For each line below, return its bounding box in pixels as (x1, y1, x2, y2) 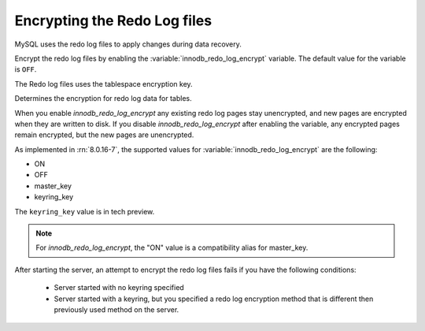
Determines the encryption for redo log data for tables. (14, 94, 192, 103)
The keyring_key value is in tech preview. (14, 206, 155, 216)
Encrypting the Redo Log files (14, 12, 213, 29)
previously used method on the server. (54, 304, 179, 314)
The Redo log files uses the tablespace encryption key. (14, 79, 193, 88)
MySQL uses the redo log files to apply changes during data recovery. (14, 39, 242, 49)
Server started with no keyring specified (54, 283, 184, 292)
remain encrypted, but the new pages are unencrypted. (14, 130, 194, 139)
